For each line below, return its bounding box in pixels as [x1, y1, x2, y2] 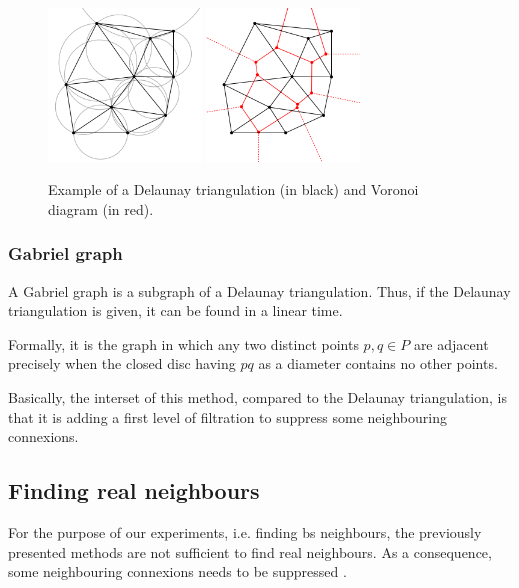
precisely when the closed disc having [8, 353, 236, 374]
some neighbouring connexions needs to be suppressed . [8, 561, 347, 582]
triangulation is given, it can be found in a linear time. [8, 300, 343, 321]
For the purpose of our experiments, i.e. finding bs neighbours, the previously [8, 521, 482, 542]
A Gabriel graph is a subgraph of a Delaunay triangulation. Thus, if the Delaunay [8, 280, 511, 301]
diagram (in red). [48, 198, 154, 219]
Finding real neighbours [8, 475, 260, 506]
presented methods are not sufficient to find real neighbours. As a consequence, [8, 541, 492, 562]
